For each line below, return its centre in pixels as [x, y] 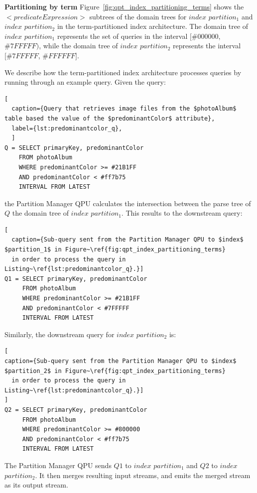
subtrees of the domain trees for [138, 16]
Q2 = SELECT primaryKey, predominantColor [76, 410]
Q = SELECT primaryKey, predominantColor [74, 148]
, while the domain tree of [78, 46]
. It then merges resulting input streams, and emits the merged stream [143, 475]
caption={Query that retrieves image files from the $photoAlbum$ [124, 109]
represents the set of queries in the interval [122, 36]
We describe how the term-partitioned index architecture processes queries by [123, 72]
